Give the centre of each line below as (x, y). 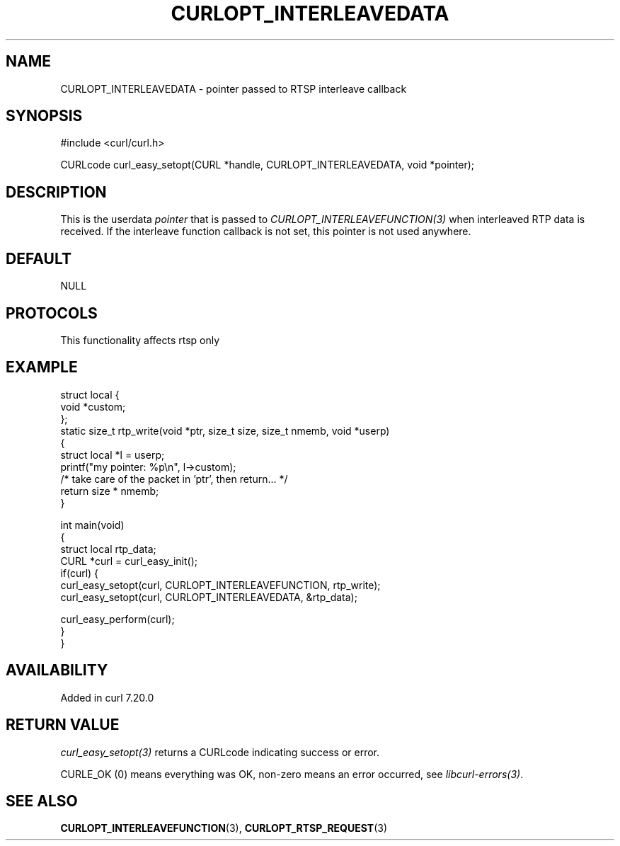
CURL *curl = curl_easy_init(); (129, 561)
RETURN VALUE (63, 725)
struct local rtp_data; (108, 549)
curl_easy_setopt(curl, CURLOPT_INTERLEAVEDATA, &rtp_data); (209, 597)
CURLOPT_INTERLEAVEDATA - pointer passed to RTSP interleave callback (234, 88)
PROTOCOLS (52, 313)
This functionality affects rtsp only (140, 340)
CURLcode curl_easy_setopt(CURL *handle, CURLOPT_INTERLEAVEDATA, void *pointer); (268, 165)
